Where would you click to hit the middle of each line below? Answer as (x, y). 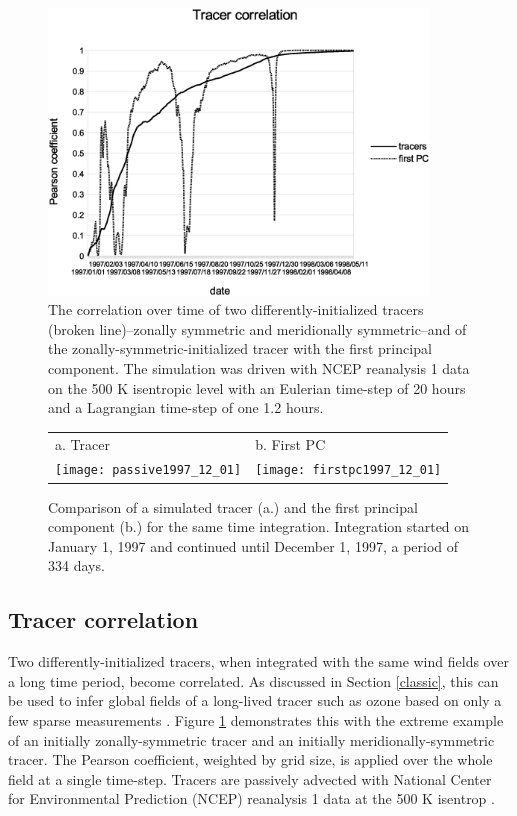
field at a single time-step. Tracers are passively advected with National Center (250, 778)
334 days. (76, 565)
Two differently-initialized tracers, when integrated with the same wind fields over (258, 661)
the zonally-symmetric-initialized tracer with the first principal (240, 348)
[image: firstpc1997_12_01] (348, 470)
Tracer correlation (103, 619)
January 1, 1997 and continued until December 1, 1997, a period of (253, 545)
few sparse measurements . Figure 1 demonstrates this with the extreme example (256, 719)
